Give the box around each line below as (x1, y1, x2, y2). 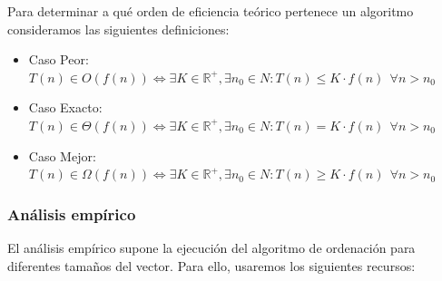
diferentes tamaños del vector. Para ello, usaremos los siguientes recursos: (7, 256, 416, 275)
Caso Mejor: (28, 146, 96, 165)
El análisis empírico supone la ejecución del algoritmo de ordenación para (7, 237, 416, 257)
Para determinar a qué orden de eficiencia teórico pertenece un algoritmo (7, 2, 414, 20)
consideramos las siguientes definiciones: (7, 19, 230, 38)
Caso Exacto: (28, 98, 103, 117)
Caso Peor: (28, 50, 89, 69)
